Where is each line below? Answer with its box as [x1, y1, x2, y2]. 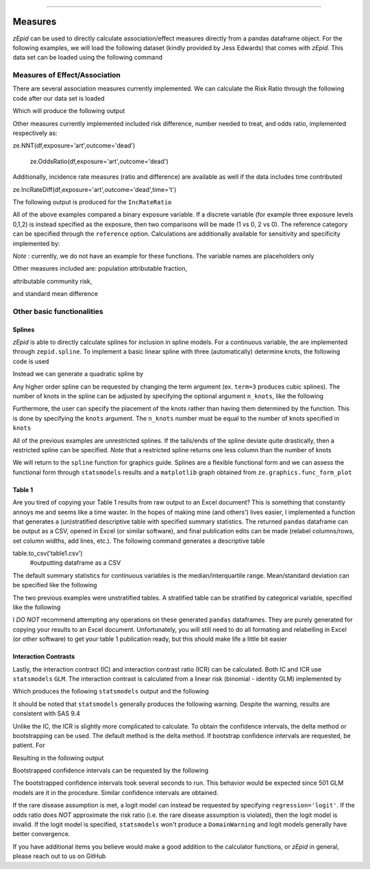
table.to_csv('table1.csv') [12, 549, 83, 558]
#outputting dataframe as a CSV [29, 559, 121, 567]
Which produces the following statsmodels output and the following [12, 687, 209, 696]
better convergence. [12, 830, 71, 838]
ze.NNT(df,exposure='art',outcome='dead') [12, 141, 136, 150]
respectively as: [12, 129, 58, 137]
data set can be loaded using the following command [12, 53, 163, 62]
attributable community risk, [12, 277, 92, 285]
